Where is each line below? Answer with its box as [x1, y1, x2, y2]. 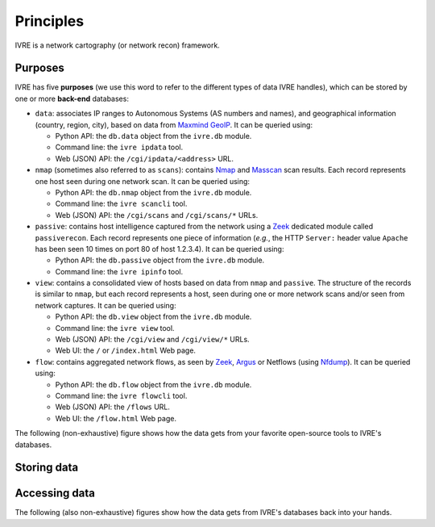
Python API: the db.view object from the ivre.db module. [55, 312, 252, 322]
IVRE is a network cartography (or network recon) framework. [14, 40, 221, 50]
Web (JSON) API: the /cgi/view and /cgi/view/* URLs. [55, 335, 250, 345]
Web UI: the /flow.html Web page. [55, 413, 177, 423]
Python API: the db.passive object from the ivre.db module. [55, 255, 265, 266]
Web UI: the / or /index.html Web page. [55, 345, 197, 355]
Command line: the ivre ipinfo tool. [55, 266, 184, 276]
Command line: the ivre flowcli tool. [55, 391, 188, 400]
